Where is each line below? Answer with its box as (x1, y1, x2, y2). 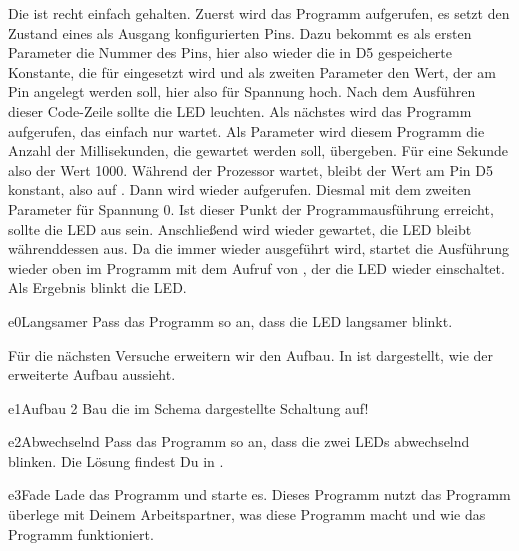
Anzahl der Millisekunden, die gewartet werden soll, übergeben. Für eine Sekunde (8, 140, 509, 161)
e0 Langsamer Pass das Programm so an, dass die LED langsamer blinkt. (8, 310, 453, 331)
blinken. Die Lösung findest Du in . (8, 450, 224, 471)
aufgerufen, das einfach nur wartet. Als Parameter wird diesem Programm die (8, 120, 485, 141)
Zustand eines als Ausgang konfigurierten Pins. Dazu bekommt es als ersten (8, 22, 472, 43)
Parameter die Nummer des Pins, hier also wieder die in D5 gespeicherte (8, 42, 453, 63)
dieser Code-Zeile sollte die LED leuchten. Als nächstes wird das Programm (8, 100, 472, 121)
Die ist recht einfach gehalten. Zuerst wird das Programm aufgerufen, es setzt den (8, 3, 510, 23)
